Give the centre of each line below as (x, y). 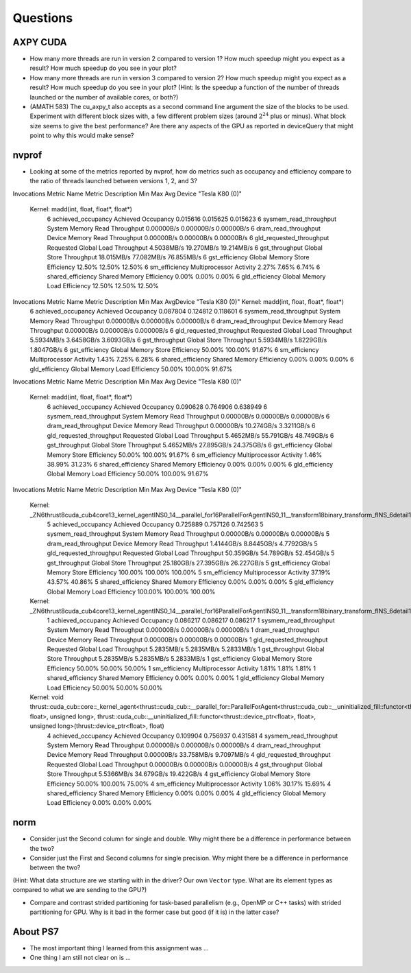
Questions (43, 18)
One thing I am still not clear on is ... (80, 958)
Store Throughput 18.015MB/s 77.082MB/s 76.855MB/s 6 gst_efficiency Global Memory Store (178, 257)
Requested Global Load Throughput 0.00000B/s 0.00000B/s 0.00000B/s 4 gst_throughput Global (185, 764)
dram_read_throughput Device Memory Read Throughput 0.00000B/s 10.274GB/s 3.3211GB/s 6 (181, 426)
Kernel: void (47, 697)
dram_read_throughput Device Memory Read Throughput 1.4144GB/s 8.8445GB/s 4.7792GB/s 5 (182, 543)
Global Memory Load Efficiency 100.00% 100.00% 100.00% (131, 591)
